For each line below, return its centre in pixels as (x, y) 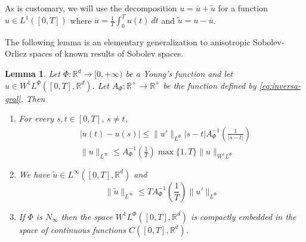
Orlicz (16, 53)
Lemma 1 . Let (33, 74)
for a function (243, 8)
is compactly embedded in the (244, 216)
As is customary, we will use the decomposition (91, 8)
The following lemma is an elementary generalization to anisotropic (128, 41)
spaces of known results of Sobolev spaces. (106, 53)
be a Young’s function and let (179, 74)
